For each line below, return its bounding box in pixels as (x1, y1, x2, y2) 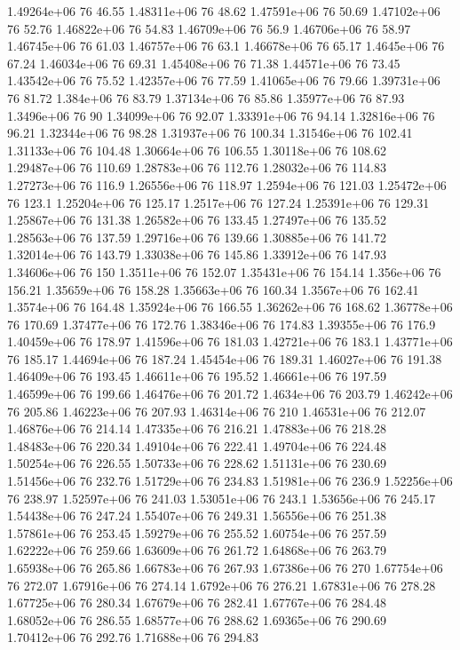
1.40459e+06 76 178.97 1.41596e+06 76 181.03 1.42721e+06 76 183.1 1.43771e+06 (7, 332, 453, 351)
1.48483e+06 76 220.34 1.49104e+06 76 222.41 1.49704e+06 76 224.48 (7, 436, 386, 455)
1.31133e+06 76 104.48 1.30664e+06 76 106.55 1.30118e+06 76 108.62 (7, 140, 386, 159)
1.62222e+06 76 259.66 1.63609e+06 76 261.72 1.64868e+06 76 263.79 (7, 541, 386, 559)
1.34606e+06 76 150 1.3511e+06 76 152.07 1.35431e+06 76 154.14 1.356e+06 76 (7, 262, 441, 281)
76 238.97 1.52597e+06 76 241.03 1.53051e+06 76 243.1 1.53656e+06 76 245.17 (7, 488, 436, 507)
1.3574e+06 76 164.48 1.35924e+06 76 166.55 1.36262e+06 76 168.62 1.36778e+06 (7, 297, 453, 316)
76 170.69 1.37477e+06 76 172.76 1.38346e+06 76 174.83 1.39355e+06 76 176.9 (7, 314, 436, 333)
